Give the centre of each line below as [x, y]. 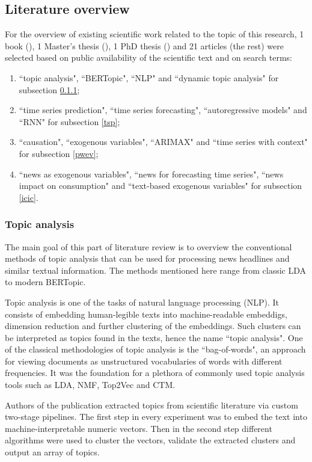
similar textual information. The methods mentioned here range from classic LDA [155, 270]
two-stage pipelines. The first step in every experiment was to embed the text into [156, 417]
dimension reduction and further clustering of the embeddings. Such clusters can [153, 326]
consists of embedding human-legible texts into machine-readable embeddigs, [146, 314]
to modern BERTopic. [45, 282]
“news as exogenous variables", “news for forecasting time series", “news [151, 174]
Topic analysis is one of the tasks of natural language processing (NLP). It [142, 302]
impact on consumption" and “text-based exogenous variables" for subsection [161, 186]
